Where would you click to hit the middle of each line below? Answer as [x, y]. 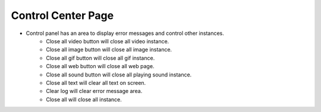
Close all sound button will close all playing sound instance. [119, 75]
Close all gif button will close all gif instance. [100, 58]
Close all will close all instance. [84, 99]
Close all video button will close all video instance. [108, 41]
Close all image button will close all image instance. [109, 50]
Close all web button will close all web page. [100, 66]
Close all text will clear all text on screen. [96, 82]
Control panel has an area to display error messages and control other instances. [125, 33]
